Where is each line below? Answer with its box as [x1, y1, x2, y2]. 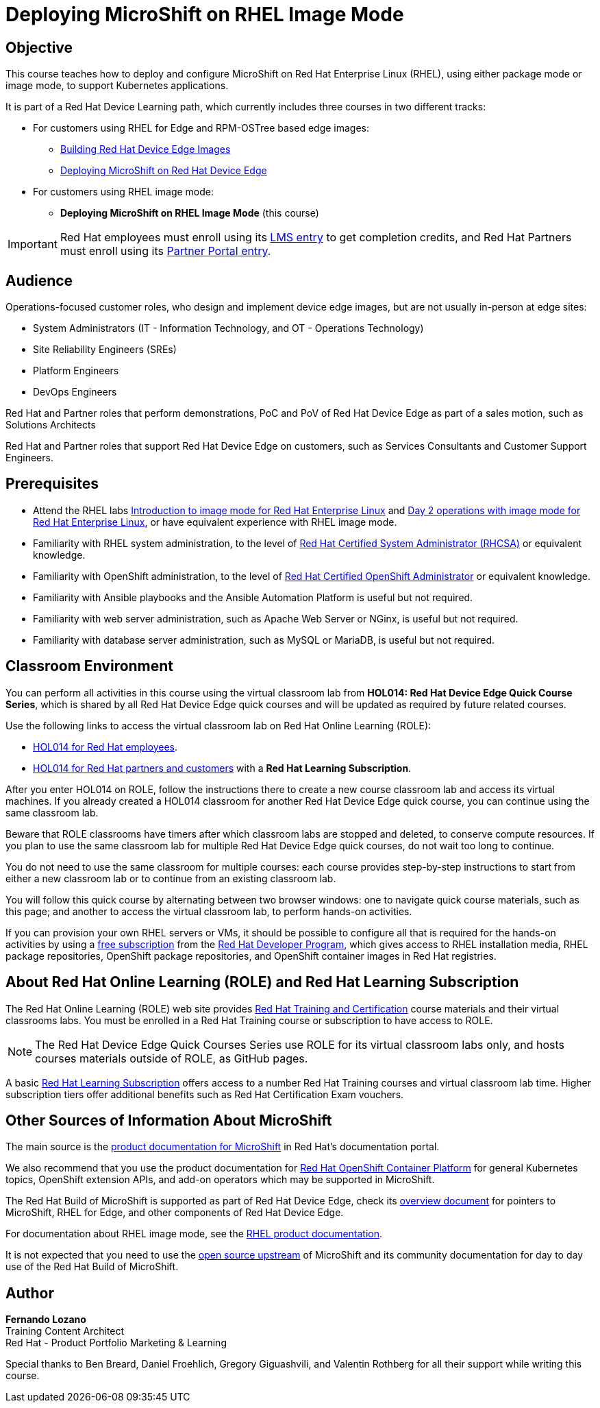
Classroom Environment [5, 657, 174, 675]
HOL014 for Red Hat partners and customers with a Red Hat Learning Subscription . [33, 762, 412, 774]
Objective [5, 38, 73, 56]
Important [8, 237, 58, 252]
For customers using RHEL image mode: [33, 186, 214, 198]
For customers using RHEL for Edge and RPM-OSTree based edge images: [33, 122, 370, 134]
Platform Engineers [33, 365, 119, 377]
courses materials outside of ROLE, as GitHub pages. [35, 1051, 308, 1065]
